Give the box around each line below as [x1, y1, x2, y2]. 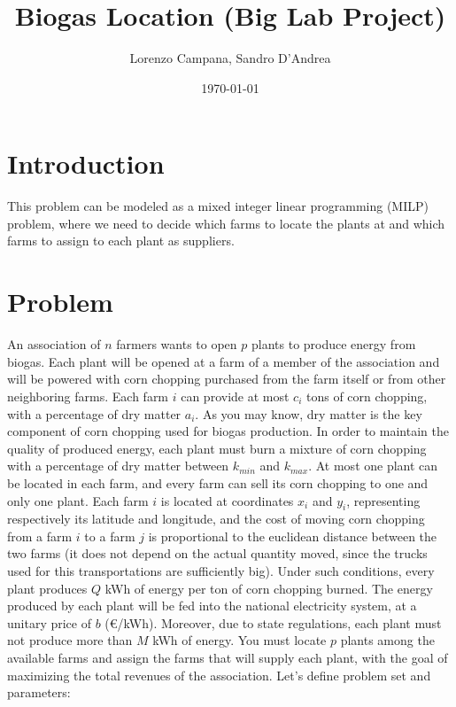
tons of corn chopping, [305, 386, 428, 405]
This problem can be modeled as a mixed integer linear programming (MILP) [7, 197, 429, 215]
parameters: [7, 683, 71, 702]
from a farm [7, 526, 73, 545]
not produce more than [7, 631, 133, 649]
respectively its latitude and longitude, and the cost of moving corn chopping [7, 509, 425, 528]
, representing [346, 491, 421, 509]
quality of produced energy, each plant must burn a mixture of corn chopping [7, 439, 427, 457]
